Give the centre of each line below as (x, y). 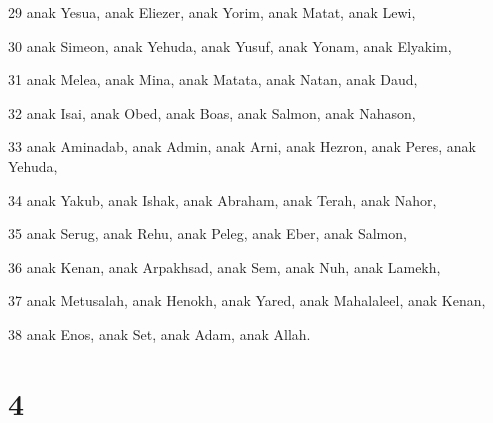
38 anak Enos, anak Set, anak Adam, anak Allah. (159, 333)
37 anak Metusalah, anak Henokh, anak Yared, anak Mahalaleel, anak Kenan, (247, 300)
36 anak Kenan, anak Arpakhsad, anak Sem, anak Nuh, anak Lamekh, (224, 266)
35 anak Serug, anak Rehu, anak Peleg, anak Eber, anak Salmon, (207, 233)
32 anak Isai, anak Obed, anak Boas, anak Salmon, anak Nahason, (212, 112)
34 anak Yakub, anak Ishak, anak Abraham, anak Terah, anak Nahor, (222, 199)
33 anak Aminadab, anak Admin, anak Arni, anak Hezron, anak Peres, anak (242, 146)
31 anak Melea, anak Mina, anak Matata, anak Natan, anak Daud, (213, 79)
